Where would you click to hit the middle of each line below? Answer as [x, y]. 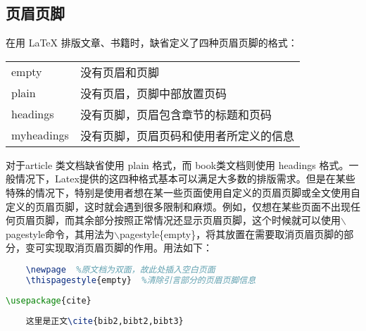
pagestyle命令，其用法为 [60, 233]
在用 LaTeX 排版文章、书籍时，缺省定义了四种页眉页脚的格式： [152, 43]
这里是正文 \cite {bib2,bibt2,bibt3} [105, 321]
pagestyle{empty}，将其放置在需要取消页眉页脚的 [232, 233]
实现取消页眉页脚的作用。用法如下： [128, 248]
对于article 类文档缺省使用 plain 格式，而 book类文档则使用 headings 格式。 [177, 164]
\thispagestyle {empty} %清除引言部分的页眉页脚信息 [141, 280]
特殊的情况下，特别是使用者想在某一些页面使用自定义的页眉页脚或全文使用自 [183, 192]
